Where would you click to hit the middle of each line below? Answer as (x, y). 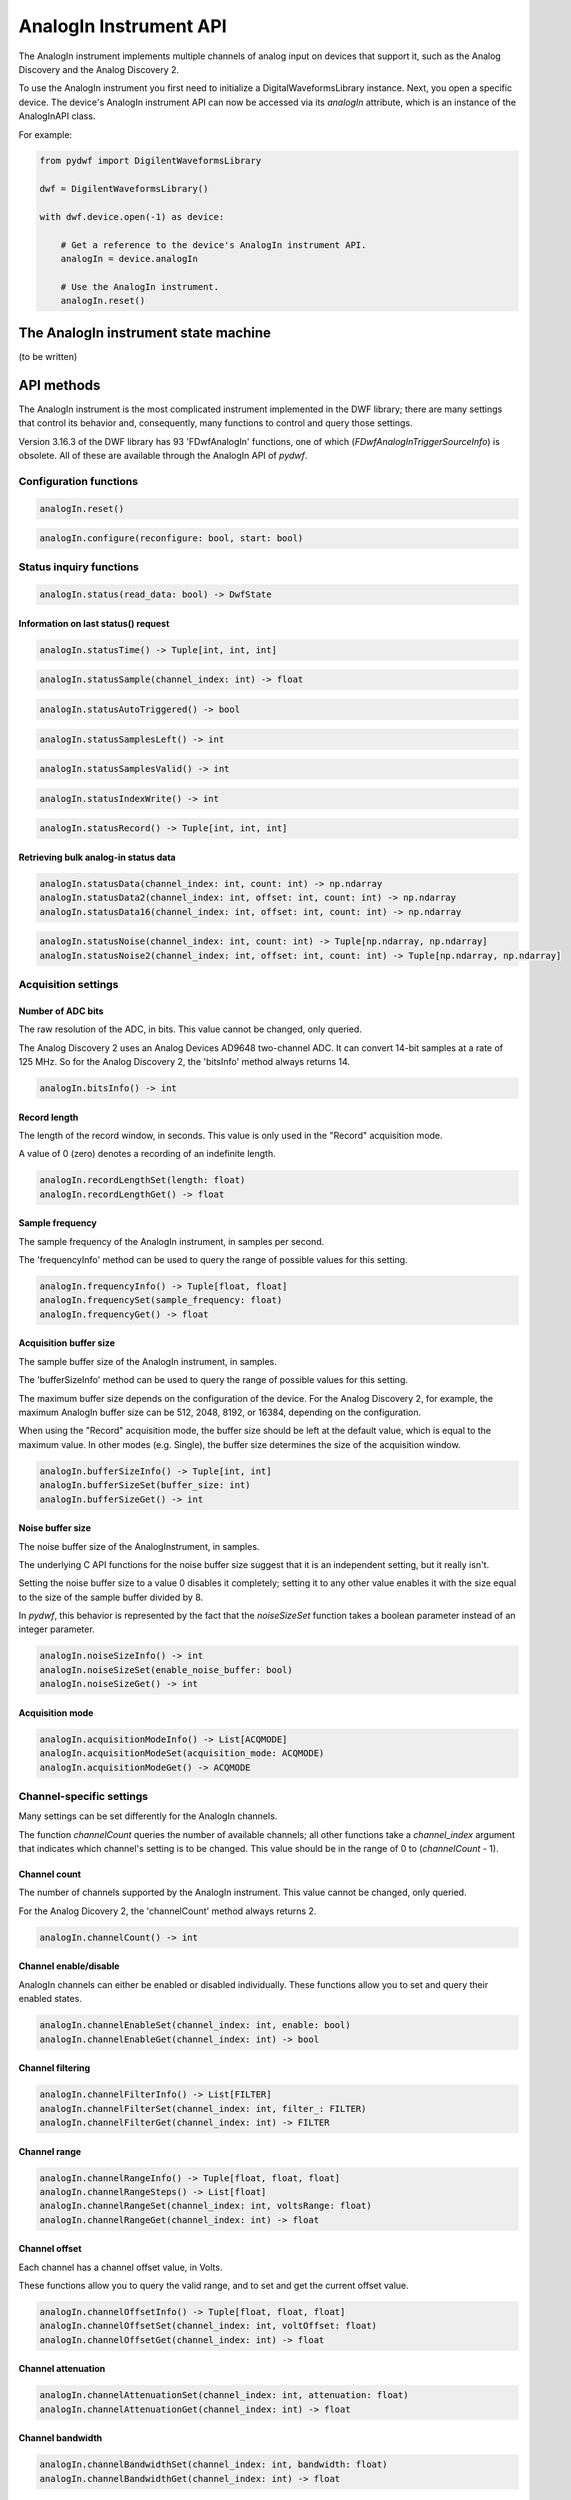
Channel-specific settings (83, 1796)
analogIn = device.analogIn (129, 259)
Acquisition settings (68, 984)
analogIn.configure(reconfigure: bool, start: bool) (171, 538)
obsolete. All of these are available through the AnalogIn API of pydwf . (163, 455)
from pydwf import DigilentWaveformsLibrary (150, 161)
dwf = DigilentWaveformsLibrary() (124, 189)
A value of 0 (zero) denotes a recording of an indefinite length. (147, 1154)
